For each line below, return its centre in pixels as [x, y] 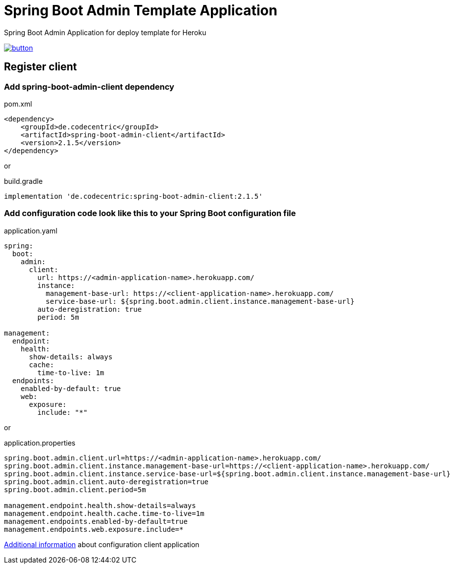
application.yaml [31, 230]
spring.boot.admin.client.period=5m [75, 489]
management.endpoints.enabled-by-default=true [96, 521]
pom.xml [18, 104]
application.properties [40, 443]
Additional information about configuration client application [102, 544]
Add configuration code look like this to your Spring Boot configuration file [150, 213]
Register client [41, 67]
